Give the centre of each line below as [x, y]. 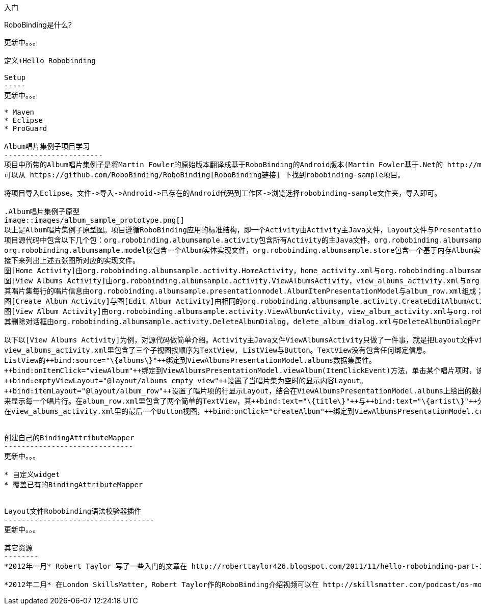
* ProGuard [26, 128]
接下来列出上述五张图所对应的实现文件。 [72, 260]
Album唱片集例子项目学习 [47, 146]
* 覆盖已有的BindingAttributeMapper [74, 485]
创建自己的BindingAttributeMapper [69, 438]
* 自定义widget [32, 474]
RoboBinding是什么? [38, 25]
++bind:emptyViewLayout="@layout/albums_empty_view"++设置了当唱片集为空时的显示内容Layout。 [186, 381]
